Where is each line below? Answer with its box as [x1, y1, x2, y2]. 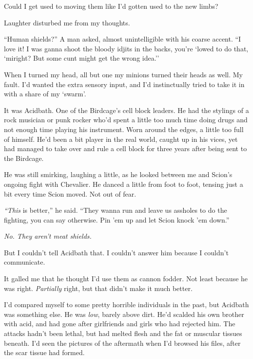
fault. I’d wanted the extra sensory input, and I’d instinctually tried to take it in [4, 79, 245, 89]
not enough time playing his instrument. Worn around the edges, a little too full [4, 124, 244, 134]
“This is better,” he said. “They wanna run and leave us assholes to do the [4, 205, 227, 215]
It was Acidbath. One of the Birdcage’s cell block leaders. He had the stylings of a [4, 105, 249, 115]
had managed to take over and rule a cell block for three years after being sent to [4, 143, 247, 154]
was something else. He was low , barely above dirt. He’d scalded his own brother [4, 309, 244, 319]
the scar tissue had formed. [4, 347, 85, 358]
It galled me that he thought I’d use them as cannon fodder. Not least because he [4, 273, 248, 284]
